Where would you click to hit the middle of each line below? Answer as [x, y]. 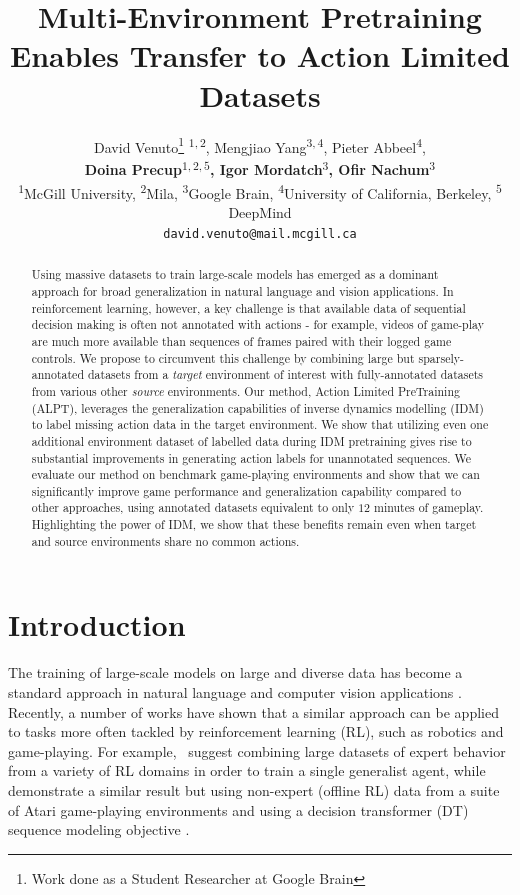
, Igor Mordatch [266, 169]
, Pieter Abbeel [370, 146]
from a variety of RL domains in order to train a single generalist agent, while [247, 770]
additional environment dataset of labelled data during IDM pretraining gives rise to [251, 440]
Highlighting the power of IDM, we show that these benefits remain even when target [254, 524]
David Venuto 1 [139, 145]
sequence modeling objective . [99, 829]
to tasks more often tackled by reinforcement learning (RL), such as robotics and [256, 731]
